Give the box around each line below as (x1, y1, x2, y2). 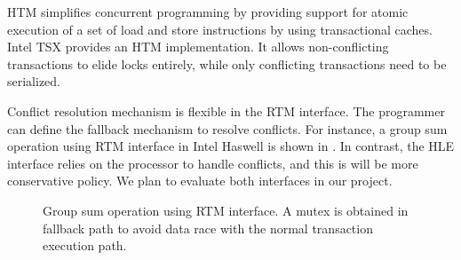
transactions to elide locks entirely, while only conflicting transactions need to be (7, 54, 447, 73)
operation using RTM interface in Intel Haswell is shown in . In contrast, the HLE (7, 137, 455, 155)
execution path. (43, 236, 127, 255)
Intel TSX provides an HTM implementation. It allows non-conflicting (7, 37, 389, 56)
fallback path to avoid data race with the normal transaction (43, 218, 373, 237)
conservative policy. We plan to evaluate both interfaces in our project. (7, 171, 393, 190)
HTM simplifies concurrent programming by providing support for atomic (7, 3, 409, 20)
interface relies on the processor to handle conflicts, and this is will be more (7, 154, 418, 172)
